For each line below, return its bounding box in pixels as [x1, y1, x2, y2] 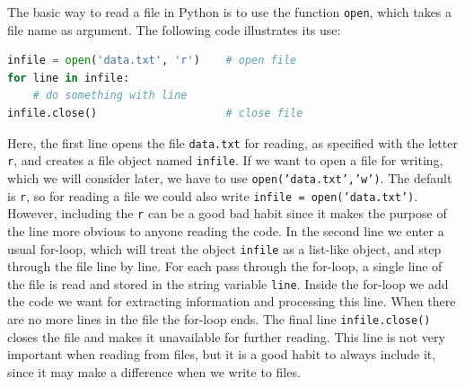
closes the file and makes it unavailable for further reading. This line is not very [7, 327, 445, 346]
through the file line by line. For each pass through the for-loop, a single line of [7, 257, 443, 276]
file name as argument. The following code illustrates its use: [7, 20, 341, 39]
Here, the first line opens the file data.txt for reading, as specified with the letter [7, 133, 458, 152]
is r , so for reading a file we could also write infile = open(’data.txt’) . [7, 186, 418, 205]
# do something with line [32, 89, 188, 102]
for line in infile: [7, 71, 130, 84]
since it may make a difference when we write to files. [7, 362, 301, 381]
